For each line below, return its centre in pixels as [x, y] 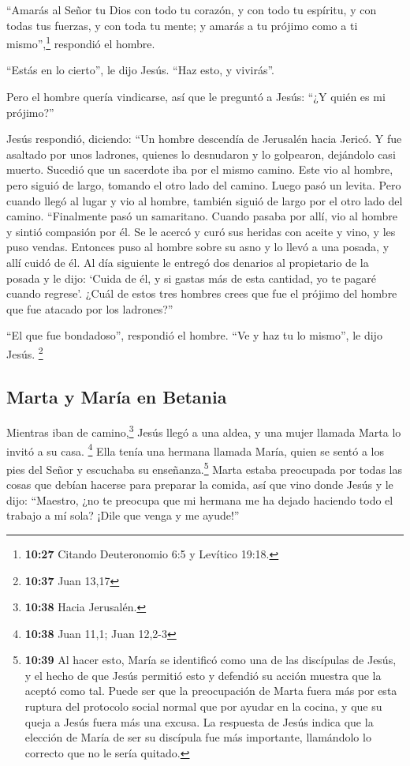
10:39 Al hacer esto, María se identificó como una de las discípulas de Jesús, [211, 660]
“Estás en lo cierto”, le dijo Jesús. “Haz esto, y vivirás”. [140, 70]
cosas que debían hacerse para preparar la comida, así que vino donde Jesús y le [200, 484]
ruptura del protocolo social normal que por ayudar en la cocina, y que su [203, 706]
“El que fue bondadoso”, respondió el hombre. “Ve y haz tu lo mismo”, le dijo [194, 335]
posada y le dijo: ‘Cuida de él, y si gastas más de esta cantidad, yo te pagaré [192, 278]
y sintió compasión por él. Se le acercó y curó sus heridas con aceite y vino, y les [201, 231]
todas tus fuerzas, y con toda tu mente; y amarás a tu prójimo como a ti [182, 25]
